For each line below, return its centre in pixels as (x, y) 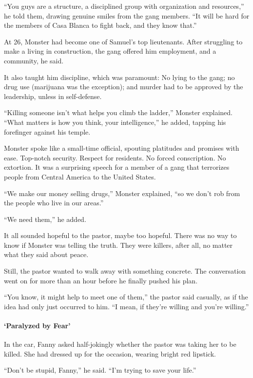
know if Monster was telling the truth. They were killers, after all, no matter (118, 245)
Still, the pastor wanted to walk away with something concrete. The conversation (125, 271)
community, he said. (34, 60)
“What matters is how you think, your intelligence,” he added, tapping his (115, 122)
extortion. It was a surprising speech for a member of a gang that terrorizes (117, 167)
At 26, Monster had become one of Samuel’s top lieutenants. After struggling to (123, 41)
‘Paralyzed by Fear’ (37, 326)
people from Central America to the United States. (80, 176)
